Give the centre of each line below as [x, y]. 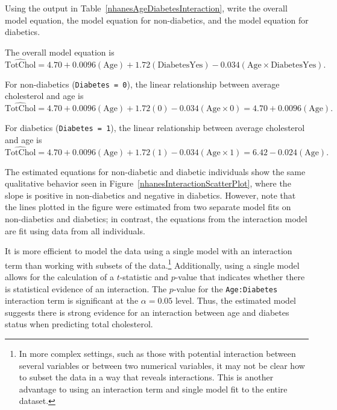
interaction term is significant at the [72, 300]
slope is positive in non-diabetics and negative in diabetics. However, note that [150, 195]
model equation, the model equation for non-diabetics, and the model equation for [157, 20]
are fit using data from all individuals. [75, 230]
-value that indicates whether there [240, 276]
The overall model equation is [60, 52]
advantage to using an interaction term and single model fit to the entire [153, 389]
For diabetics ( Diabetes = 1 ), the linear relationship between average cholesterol [155, 128]
